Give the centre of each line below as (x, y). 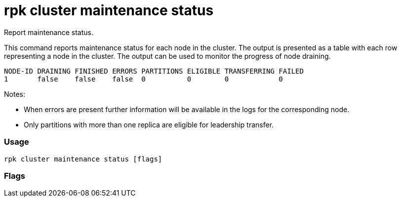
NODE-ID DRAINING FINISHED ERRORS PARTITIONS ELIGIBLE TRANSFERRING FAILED (154, 71)
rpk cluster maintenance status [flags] (83, 159)
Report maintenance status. (49, 32)
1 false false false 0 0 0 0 (143, 79)
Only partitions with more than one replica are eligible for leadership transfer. (149, 124)
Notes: (15, 94)
